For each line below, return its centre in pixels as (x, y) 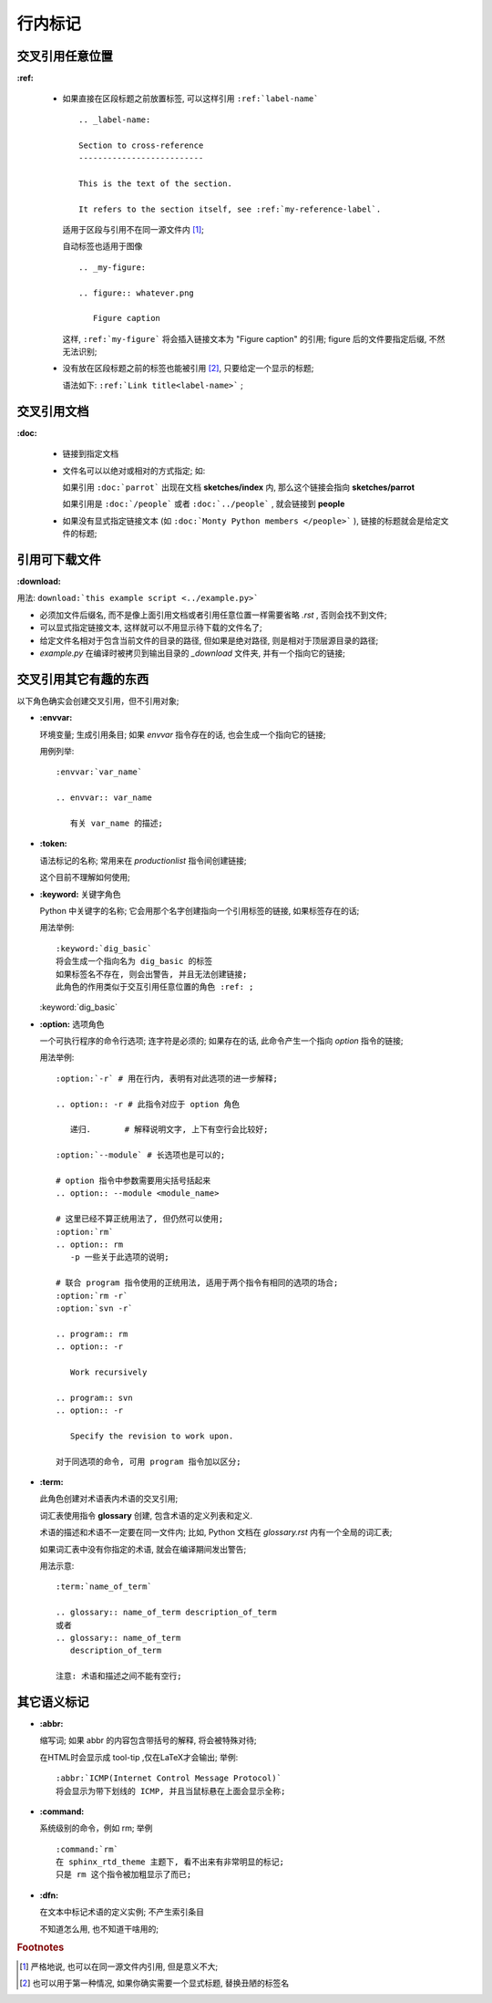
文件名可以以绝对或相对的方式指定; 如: (134, 471)
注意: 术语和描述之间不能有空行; (119, 1676)
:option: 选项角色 (72, 1024)
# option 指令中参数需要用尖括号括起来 (133, 1181)
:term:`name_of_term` (104, 1587)
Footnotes (41, 1947)
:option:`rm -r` (92, 1296)
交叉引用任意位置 (65, 56)
